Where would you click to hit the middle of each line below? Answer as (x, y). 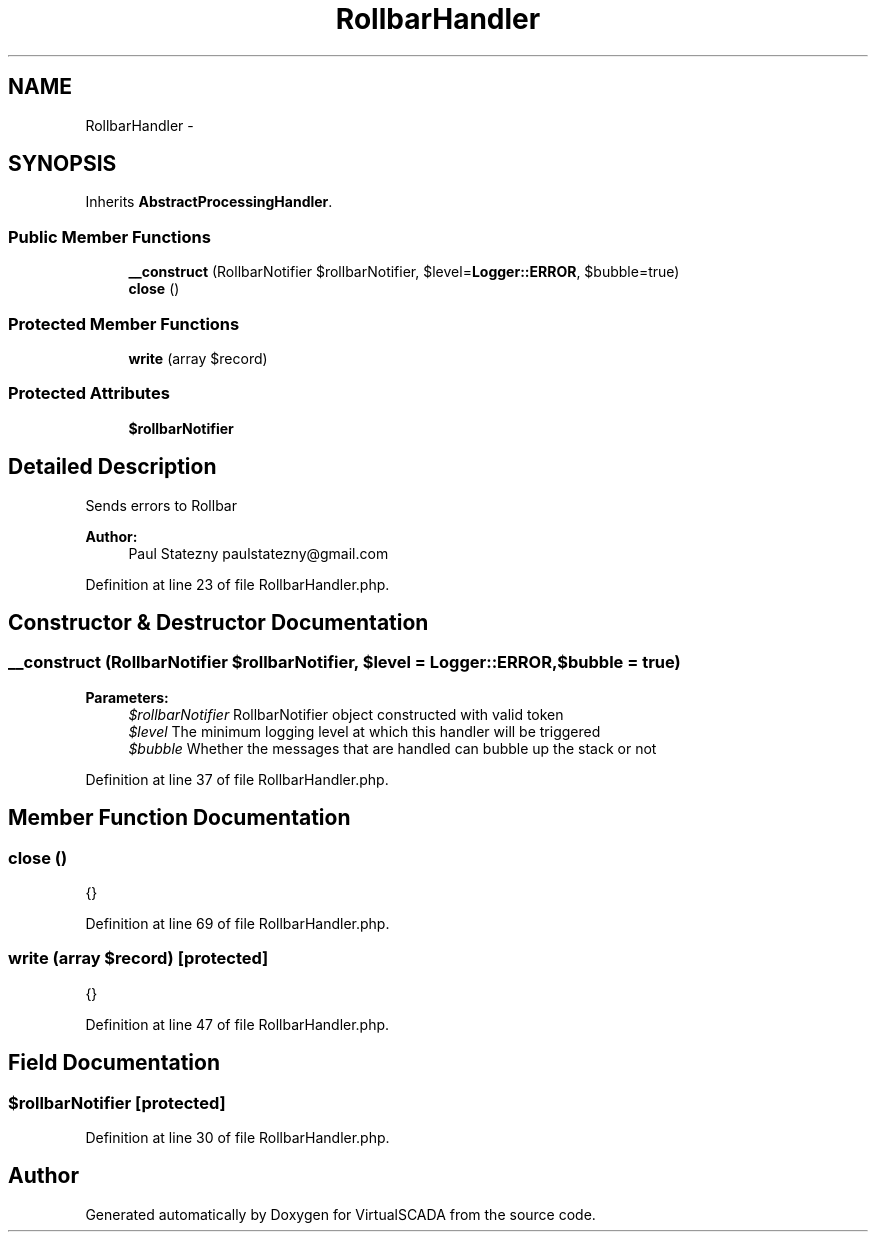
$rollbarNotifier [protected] (117, 1102)
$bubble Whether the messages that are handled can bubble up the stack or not (392, 748)
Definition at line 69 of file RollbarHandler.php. (237, 923)
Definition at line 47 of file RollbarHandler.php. (237, 1024)
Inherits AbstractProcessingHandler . (209, 202)
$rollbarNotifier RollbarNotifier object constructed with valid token (346, 714)
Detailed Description (112, 467)
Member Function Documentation (179, 818)
